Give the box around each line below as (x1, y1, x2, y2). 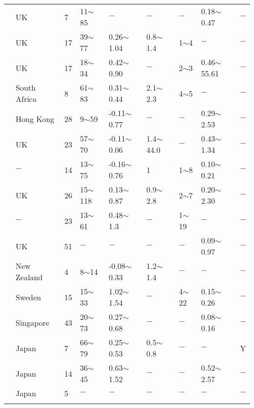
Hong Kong (16, 113, 55, 124)
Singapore (16, 316, 49, 328)
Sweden (16, 291, 42, 303)
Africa (16, 93, 37, 104)
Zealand (16, 271, 43, 283)
